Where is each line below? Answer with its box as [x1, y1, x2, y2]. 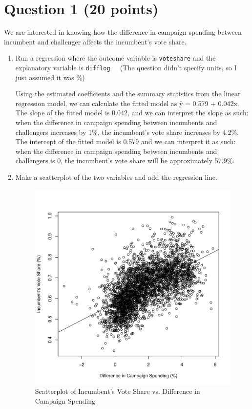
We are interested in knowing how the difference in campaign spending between [4, 27, 242, 37]
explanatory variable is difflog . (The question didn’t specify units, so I [15, 62, 237, 72]
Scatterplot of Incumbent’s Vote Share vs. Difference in [35, 386, 200, 396]
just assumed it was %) [15, 72, 85, 82]
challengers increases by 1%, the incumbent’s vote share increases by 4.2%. [15, 127, 239, 137]
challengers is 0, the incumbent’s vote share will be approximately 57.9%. [15, 155, 235, 166]
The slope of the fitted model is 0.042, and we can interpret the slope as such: [15, 108, 249, 118]
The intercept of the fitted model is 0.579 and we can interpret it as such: [15, 136, 236, 147]
